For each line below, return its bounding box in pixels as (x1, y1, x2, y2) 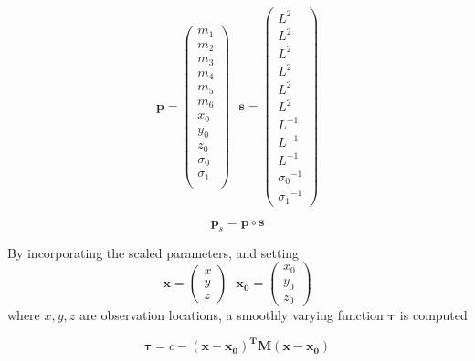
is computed (399, 305, 468, 325)
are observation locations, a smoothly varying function (79, 305, 384, 325)
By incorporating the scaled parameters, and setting (7, 242, 300, 262)
